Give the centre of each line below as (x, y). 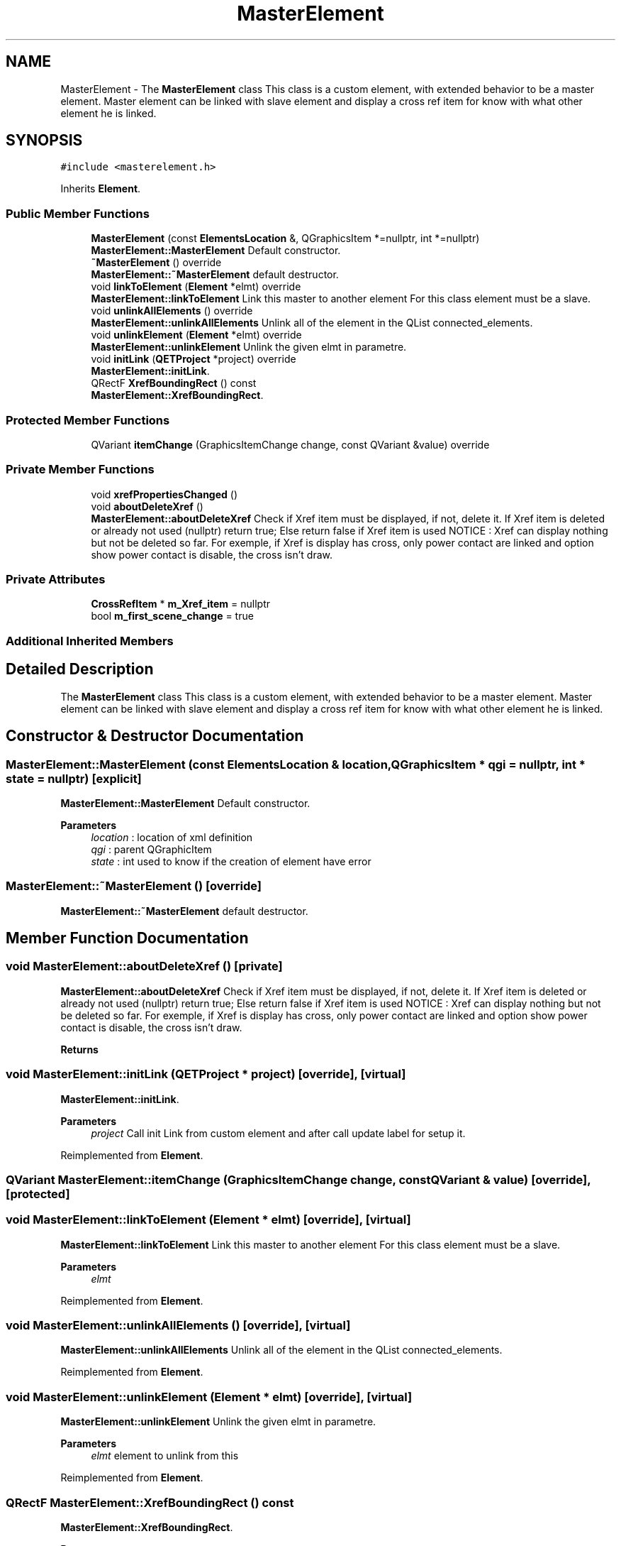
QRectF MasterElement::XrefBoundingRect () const (150, 1502)
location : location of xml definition (172, 837)
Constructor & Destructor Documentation (155, 736)
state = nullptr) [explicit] (74, 778)
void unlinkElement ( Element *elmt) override (196, 335)
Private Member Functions (80, 470)
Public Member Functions (78, 213)
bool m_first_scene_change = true (172, 616)
